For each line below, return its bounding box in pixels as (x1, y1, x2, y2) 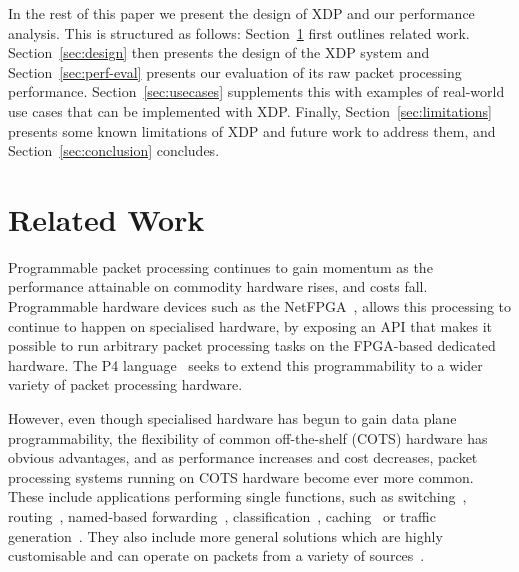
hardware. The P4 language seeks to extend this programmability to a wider (8, 354, 483, 375)
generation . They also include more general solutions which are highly (8, 525, 443, 546)
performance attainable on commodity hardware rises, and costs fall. (8, 276, 428, 297)
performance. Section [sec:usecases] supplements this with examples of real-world (8, 81, 505, 102)
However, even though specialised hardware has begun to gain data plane (8, 408, 457, 429)
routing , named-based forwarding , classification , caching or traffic (8, 506, 436, 526)
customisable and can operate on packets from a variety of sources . (8, 545, 425, 566)
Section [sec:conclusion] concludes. (8, 140, 220, 161)
